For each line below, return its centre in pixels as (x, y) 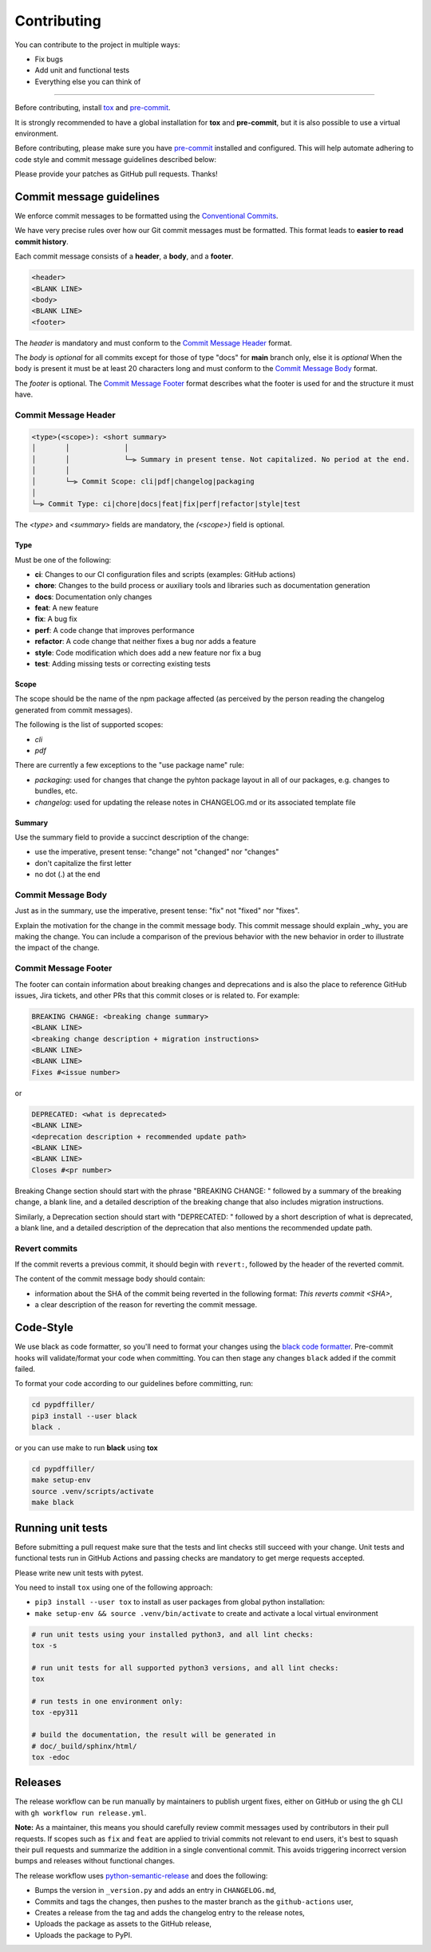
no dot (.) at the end (67, 875)
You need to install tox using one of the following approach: (114, 1587)
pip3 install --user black (84, 1416)
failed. (25, 1369)
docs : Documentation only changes (93, 597)
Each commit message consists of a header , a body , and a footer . (124, 256)
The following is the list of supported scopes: (89, 725)
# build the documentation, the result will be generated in (154, 1735)
